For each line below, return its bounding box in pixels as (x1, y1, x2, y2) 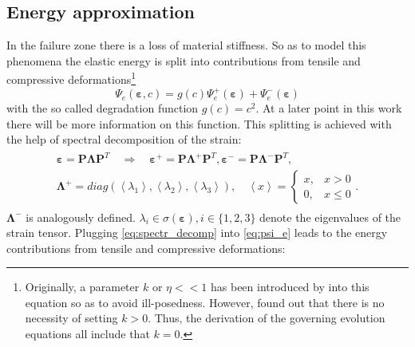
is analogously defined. (26, 208, 136, 225)
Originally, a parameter (25, 278, 140, 295)
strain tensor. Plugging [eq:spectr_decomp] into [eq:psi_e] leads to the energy (6, 224, 388, 241)
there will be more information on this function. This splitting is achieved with (6, 115, 392, 132)
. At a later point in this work (255, 100, 402, 116)
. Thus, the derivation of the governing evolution (148, 310, 385, 326)
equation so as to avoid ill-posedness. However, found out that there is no (25, 294, 385, 310)
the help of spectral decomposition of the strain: (6, 131, 242, 148)
